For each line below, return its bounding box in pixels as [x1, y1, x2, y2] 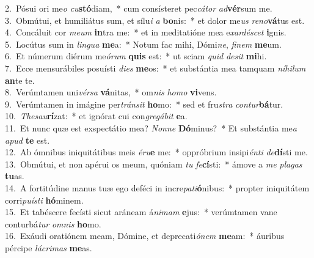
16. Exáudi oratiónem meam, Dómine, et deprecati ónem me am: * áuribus [5, 229, 285, 242]
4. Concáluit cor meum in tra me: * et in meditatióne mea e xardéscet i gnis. [5, 26, 287, 39]
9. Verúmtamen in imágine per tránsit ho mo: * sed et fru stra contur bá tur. [5, 97, 283, 110]
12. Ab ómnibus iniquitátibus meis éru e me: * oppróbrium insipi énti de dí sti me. [5, 146, 308, 158]
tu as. [5, 169, 24, 182]
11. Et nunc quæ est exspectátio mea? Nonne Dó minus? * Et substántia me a [5, 121, 297, 134]
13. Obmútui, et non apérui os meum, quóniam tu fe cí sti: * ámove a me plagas [5, 157, 302, 170]
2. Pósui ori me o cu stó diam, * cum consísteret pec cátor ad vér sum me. [5, 2, 272, 14]
